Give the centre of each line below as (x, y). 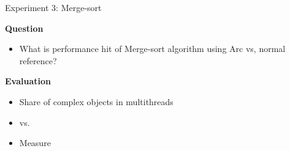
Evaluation (28, 81)
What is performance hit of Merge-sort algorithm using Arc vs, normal (152, 49)
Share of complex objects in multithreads (96, 101)
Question (24, 28)
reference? (38, 60)
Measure (35, 143)
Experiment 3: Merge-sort (53, 7)
